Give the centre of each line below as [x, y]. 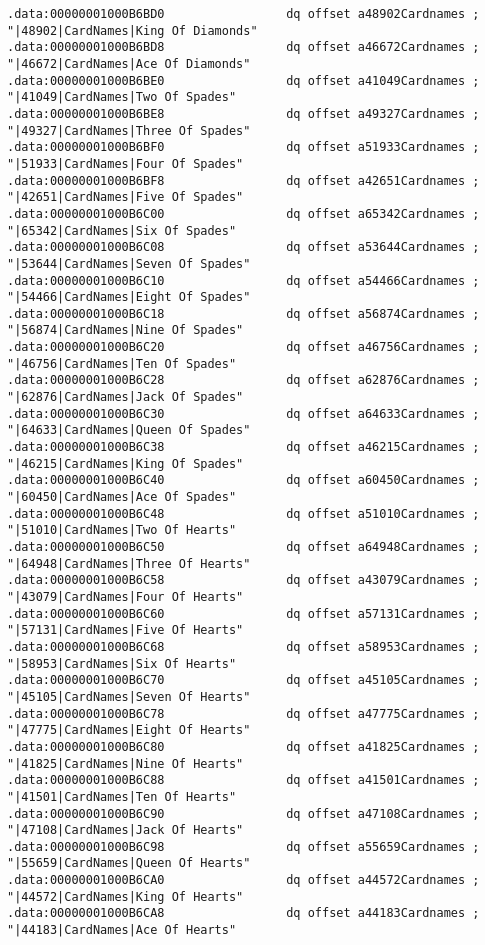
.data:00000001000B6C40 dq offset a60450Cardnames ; [243, 480]
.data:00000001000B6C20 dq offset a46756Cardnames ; [243, 347]
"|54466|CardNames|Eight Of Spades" [129, 297]
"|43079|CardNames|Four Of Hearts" [125, 596]
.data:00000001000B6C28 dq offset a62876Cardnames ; [243, 380]
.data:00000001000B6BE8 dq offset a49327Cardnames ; [243, 113]
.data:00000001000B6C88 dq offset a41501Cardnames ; [243, 780]
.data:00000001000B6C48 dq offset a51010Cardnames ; [243, 513]
